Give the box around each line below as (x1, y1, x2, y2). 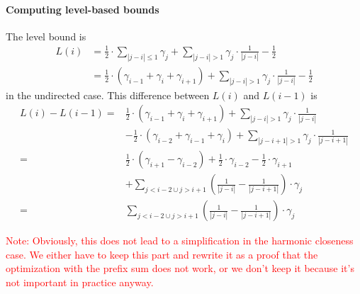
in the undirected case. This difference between (6, 87, 210, 102)
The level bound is (6, 28, 86, 43)
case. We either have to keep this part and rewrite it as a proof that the (6, 247, 318, 261)
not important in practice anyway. (6, 274, 154, 289)
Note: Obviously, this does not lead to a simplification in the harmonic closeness (6, 233, 354, 248)
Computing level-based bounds (6, 1, 159, 16)
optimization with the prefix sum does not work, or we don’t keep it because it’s (6, 261, 354, 276)
